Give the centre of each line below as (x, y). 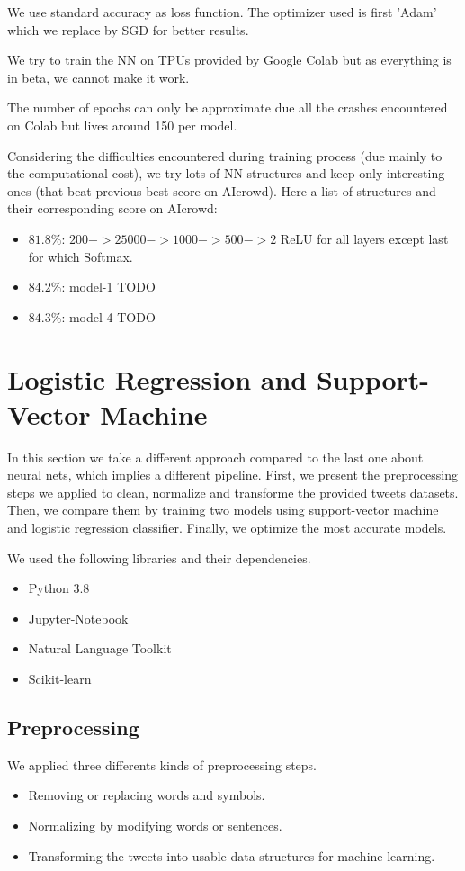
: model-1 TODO (108, 287)
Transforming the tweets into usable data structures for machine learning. (232, 855)
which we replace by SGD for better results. (128, 29)
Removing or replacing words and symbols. (147, 795)
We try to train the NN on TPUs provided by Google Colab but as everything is (229, 60)
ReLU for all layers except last (364, 238)
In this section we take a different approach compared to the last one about (215, 457)
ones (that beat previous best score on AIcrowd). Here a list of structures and (222, 190)
